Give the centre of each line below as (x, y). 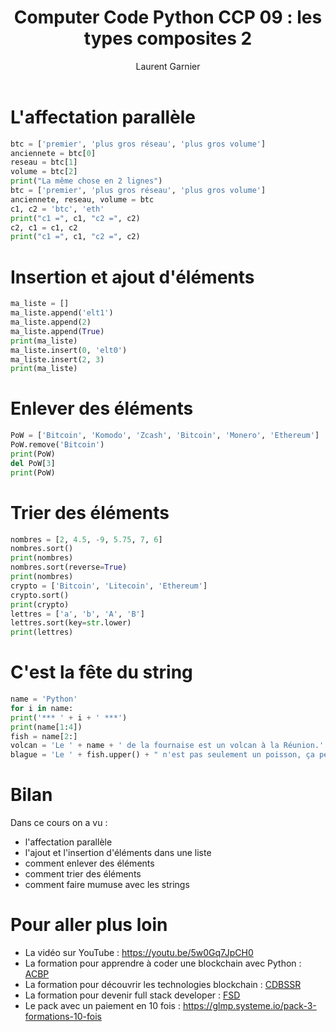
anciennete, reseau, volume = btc (82, 199)
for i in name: (42, 708)
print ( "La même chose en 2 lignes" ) (86, 181)
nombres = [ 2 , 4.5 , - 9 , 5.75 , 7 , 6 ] (86, 539)
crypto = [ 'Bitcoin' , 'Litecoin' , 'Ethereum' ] (109, 586)
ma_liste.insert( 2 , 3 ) (57, 359)
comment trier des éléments (83, 874)
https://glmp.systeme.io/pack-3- (249, 1006)
